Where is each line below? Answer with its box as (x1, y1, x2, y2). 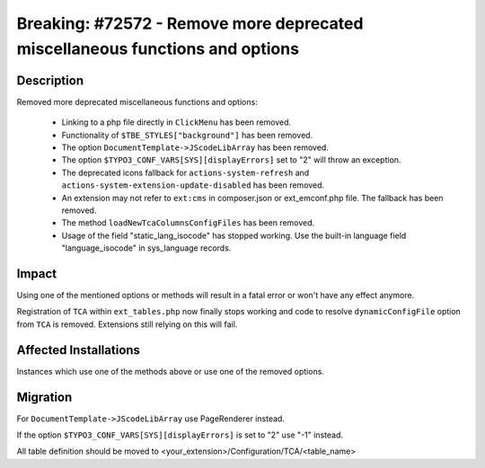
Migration (16, 389, 73, 404)
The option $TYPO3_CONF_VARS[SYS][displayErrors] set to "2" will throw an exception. (61, 155, 401, 165)
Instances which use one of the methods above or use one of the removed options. (16, 366, 325, 376)
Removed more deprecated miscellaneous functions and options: (16, 96, 258, 107)
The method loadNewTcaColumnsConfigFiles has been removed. (61, 217, 315, 228)
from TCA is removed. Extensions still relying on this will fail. (16, 319, 238, 330)
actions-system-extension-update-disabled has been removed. (61, 180, 325, 190)
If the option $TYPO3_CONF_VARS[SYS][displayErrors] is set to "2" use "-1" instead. (16, 429, 343, 440)
